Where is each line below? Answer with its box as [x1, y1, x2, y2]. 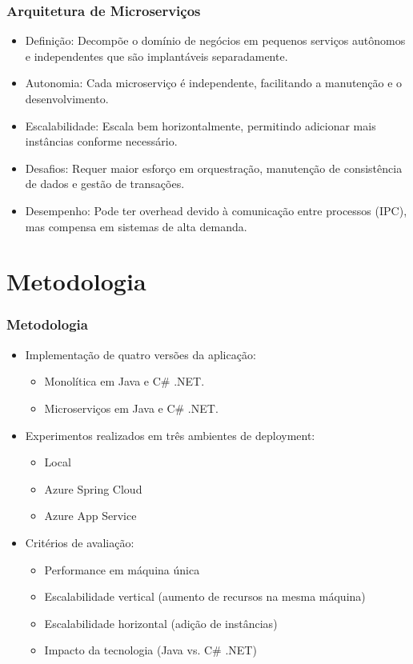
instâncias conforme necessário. [25, 133, 178, 150]
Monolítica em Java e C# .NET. [44, 373, 205, 390]
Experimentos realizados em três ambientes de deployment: [25, 426, 315, 443]
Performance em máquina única [44, 561, 200, 578]
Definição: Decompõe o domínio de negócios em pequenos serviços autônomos [25, 32, 406, 49]
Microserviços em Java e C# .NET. [44, 399, 219, 416]
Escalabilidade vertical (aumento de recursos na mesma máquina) [44, 588, 366, 605]
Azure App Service [44, 507, 137, 524]
